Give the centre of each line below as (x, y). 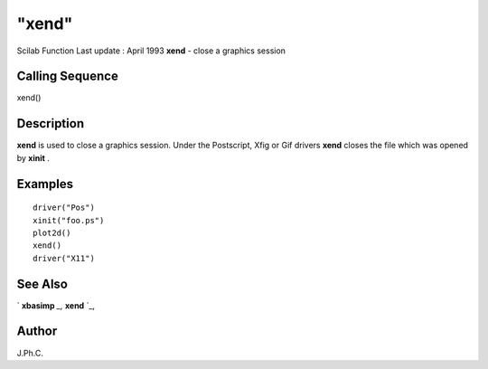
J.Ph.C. (30, 353)
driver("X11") (64, 258)
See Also (42, 284)
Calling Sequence (68, 76)
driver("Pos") (64, 208)
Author (37, 331)
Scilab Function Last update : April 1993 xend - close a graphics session (151, 51)
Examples (45, 184)
